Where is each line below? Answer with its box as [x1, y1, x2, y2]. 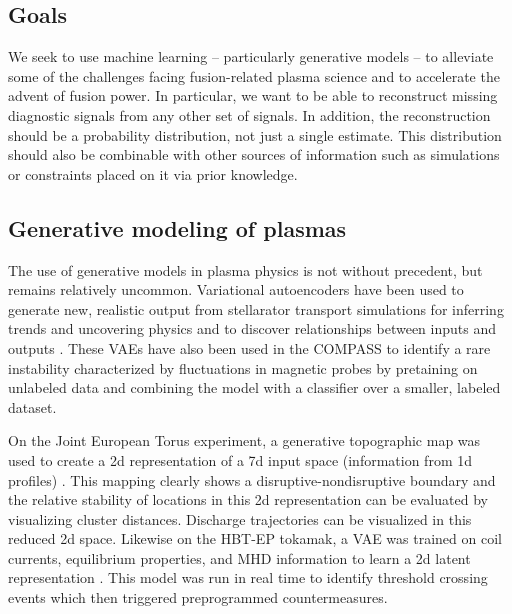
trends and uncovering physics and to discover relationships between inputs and [8, 318, 497, 339]
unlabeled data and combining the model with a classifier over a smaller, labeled [8, 377, 501, 398]
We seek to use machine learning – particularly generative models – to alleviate [8, 46, 494, 67]
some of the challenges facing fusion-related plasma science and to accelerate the [8, 65, 500, 86]
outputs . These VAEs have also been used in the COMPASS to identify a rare [8, 337, 491, 358]
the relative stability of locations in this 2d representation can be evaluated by [8, 489, 488, 510]
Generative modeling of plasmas [8, 212, 347, 243]
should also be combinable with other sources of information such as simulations [8, 144, 500, 165]
